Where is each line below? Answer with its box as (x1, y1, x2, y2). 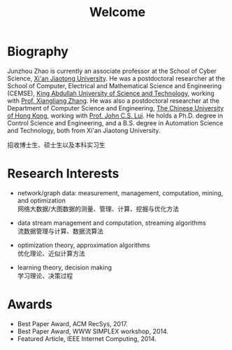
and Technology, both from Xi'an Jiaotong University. (7, 126, 161, 134)
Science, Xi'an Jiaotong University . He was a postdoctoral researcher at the (7, 74, 226, 83)
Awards (7, 297, 53, 312)
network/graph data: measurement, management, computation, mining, (17, 188, 224, 197)
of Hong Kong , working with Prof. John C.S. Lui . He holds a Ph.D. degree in (7, 111, 224, 120)
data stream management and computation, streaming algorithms (17, 218, 206, 227)
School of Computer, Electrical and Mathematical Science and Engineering (7, 81, 222, 90)
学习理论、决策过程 (17, 271, 73, 280)
